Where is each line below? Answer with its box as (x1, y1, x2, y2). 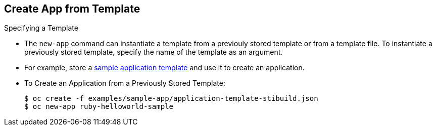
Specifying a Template (4, 24, 78, 33)
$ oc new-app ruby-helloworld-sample (24, 102, 174, 111)
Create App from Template (4, 3, 140, 15)
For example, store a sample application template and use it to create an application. (24, 63, 305, 72)
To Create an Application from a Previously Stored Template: (24, 79, 225, 88)
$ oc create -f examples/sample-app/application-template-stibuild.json (24, 94, 318, 103)
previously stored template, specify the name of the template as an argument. (24, 48, 283, 57)
